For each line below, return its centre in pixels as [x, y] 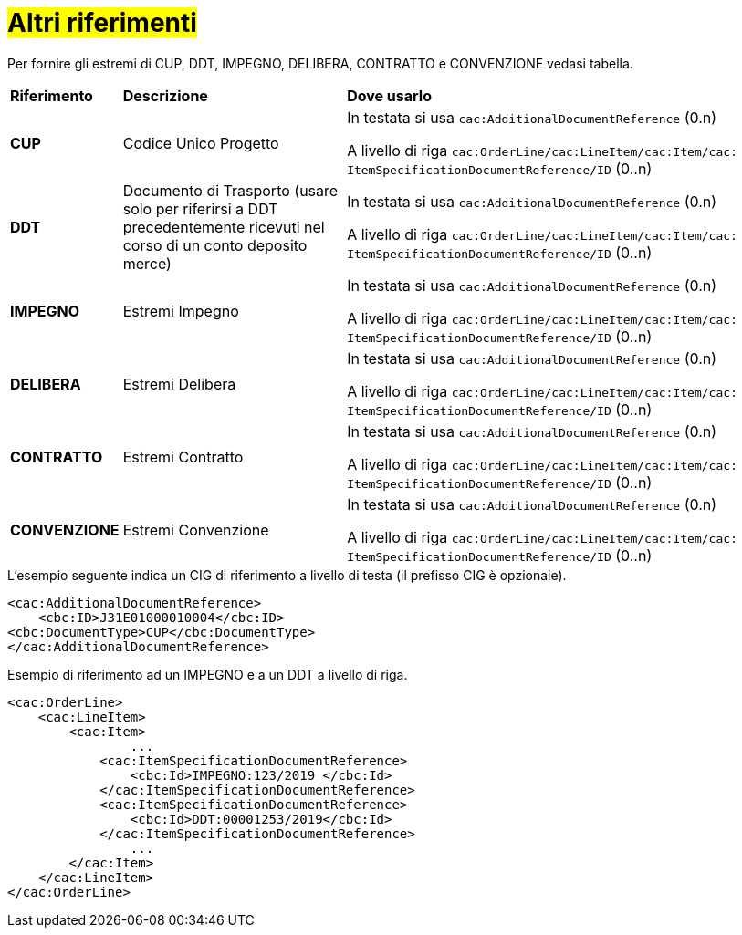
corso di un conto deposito [215, 245]
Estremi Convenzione [196, 530]
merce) [147, 263]
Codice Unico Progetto [201, 143]
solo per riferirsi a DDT [200, 208]
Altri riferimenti [102, 23]
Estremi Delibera [179, 384]
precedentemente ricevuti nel [224, 227]
